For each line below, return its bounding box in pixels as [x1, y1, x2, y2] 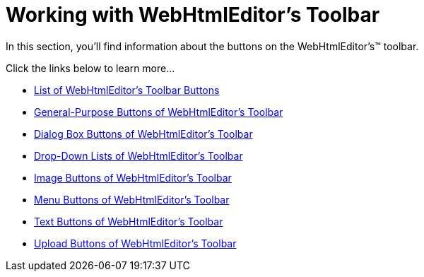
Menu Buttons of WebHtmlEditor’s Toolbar [34, 193, 230, 206]
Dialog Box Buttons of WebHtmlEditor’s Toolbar [34, 127, 253, 140]
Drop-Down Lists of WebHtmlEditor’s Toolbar [34, 149, 243, 162]
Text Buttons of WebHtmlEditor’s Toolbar [34, 215, 223, 228]
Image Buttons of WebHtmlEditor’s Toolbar [34, 171, 232, 184]
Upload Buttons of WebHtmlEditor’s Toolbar [34, 237, 237, 249]
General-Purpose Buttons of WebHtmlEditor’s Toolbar [34, 105, 283, 118]
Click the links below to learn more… [6, 61, 175, 74]
